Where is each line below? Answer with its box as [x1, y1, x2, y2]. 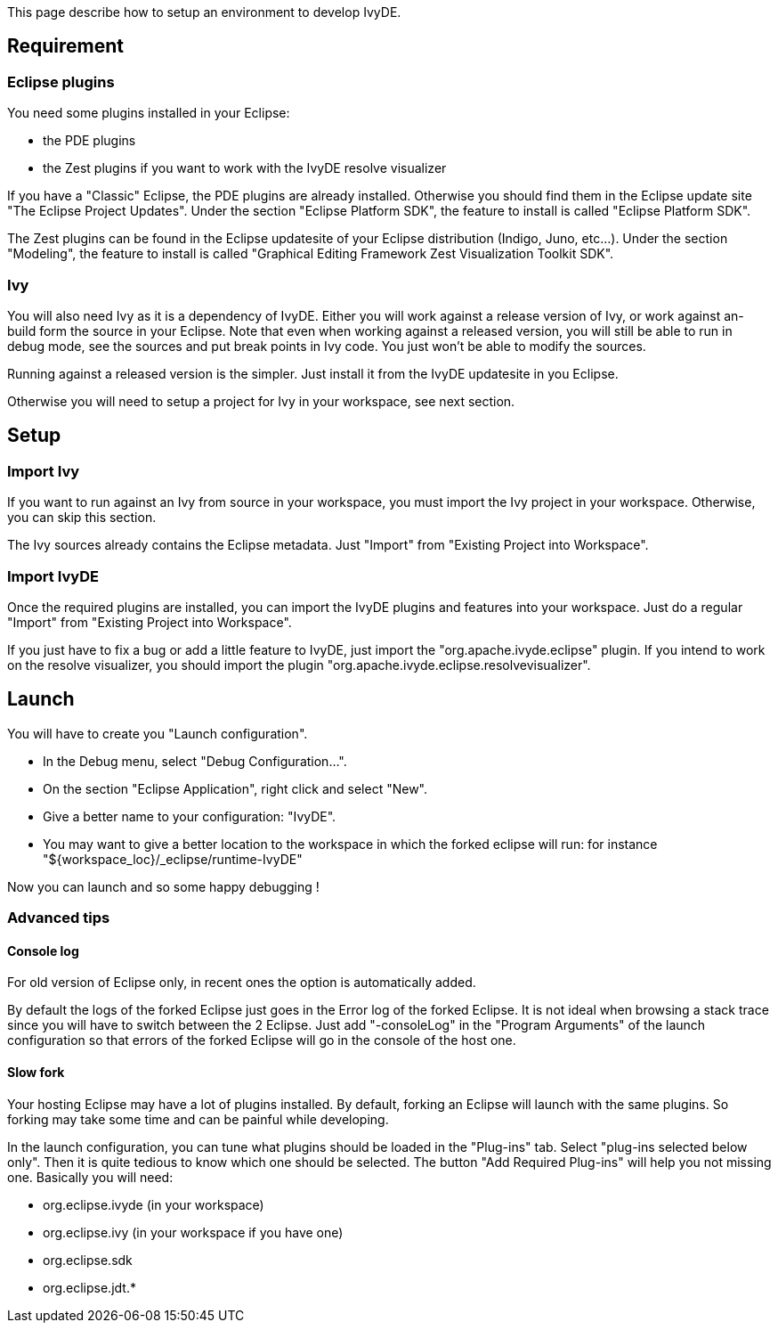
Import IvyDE [7, 567, 99, 585]
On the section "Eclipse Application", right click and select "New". [43, 780, 428, 796]
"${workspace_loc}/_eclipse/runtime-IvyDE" [43, 851, 303, 867]
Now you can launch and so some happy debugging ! [7, 878, 320, 894]
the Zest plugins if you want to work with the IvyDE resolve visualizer [43, 160, 447, 176]
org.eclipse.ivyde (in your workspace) [43, 1196, 264, 1212]
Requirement [7, 35, 125, 58]
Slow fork [7, 1064, 65, 1080]
